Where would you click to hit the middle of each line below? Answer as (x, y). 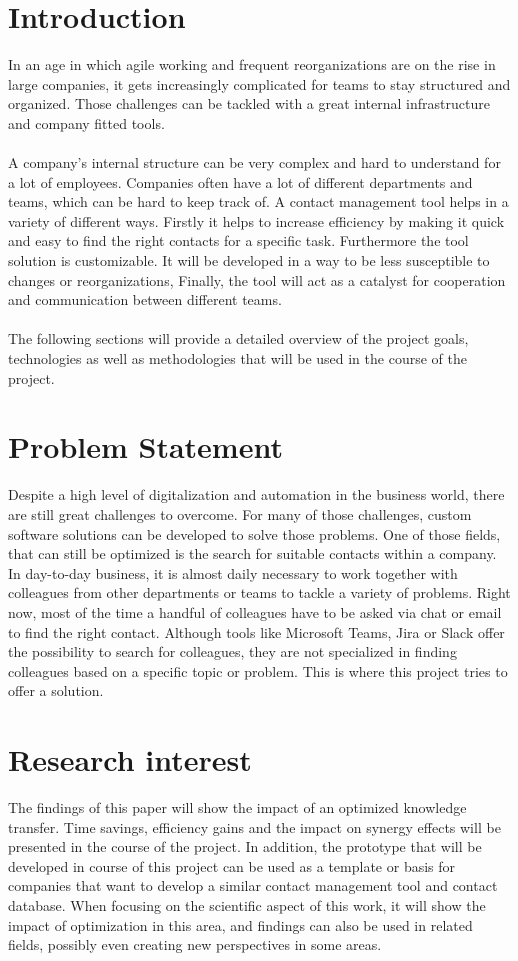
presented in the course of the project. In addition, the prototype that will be (245, 846)
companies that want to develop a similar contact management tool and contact (253, 885)
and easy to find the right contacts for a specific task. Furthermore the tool (238, 240)
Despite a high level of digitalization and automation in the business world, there (256, 494)
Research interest (130, 759)
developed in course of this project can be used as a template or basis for (232, 865)
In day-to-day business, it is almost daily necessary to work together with (233, 572)
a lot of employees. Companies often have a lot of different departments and (240, 181)
